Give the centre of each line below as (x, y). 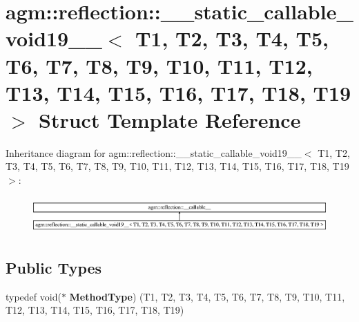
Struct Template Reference (170, 119)
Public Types (54, 267)
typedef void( (33, 296)
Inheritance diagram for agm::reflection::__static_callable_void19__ (154, 152)
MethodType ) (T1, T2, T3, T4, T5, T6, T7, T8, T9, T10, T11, (207, 296)
